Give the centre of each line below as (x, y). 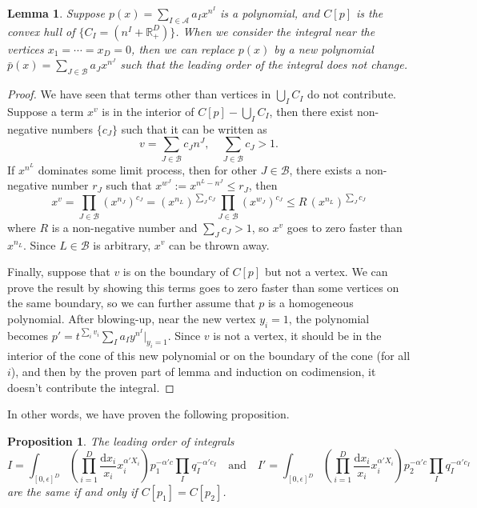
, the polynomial (329, 318)
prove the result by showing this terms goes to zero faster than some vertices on (203, 287)
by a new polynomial (324, 48)
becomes (28, 335)
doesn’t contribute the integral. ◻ (91, 387)
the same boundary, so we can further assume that (131, 303)
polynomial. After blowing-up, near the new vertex (132, 318)
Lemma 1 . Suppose (56, 13)
